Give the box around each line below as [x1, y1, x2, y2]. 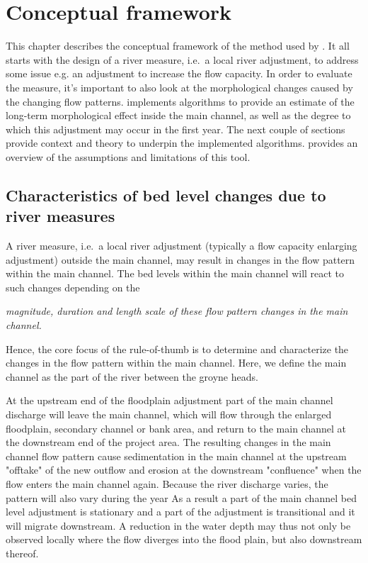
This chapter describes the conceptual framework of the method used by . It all [6, 38, 350, 53]
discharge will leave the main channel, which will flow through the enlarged [6, 407, 332, 421]
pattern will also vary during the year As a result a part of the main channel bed [6, 490, 357, 505]
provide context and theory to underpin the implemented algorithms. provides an [6, 135, 358, 150]
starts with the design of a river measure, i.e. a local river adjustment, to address [6, 52, 359, 67]
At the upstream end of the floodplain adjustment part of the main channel [6, 393, 333, 408]
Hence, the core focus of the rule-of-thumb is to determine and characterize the [6, 341, 349, 356]
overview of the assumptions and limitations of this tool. [6, 149, 251, 164]
